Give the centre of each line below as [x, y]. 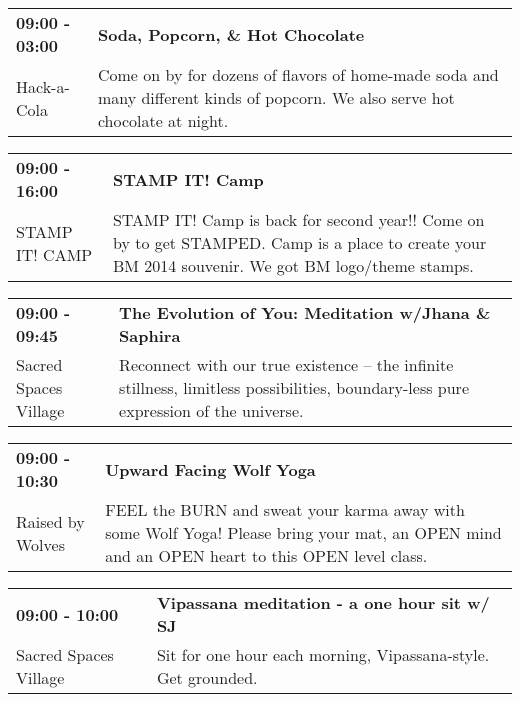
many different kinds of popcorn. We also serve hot [276, 97]
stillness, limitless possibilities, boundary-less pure [294, 387]
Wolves [40, 544]
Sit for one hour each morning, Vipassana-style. [323, 654]
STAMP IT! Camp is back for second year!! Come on [298, 219]
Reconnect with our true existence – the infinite [286, 364]
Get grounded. [207, 677]
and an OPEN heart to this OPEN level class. [266, 555]
